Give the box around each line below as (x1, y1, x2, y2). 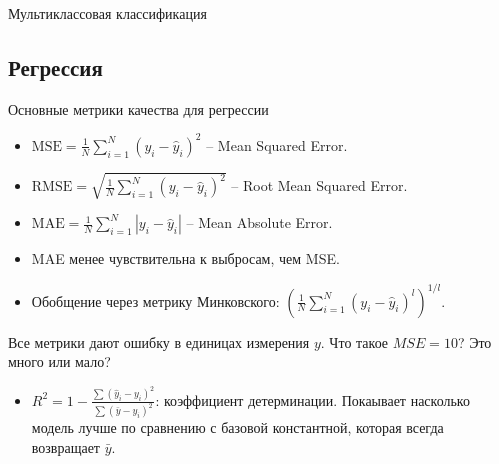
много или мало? (8, 351, 111, 372)
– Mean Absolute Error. (186, 212, 333, 233)
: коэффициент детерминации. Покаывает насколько (155, 389, 470, 410)
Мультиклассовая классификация (8, 3, 207, 23)
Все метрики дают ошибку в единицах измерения (8, 331, 310, 352)
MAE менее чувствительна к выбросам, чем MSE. (31, 248, 340, 269)
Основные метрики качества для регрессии (8, 98, 269, 119)
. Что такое (320, 331, 389, 352)
